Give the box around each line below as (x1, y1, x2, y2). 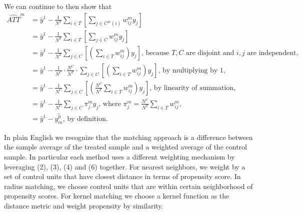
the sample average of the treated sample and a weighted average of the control (4, 141, 247, 152)
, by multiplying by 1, (158, 66, 225, 74)
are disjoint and (186, 49, 234, 56)
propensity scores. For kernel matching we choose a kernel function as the (4, 190, 229, 201)
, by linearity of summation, (149, 84, 235, 91)
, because (141, 49, 169, 56)
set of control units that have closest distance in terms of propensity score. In (4, 171, 241, 181)
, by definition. (62, 115, 108, 122)
